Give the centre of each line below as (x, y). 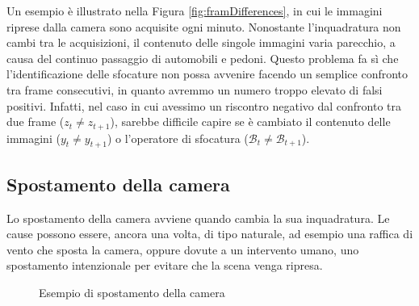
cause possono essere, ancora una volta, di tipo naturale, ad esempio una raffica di (210, 234)
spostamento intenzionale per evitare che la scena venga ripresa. (165, 265)
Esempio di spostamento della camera (132, 292)
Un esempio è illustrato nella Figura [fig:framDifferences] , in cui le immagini (195, 10)
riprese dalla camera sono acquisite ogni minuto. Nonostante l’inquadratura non (204, 26)
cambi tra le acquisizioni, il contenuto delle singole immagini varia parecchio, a (201, 42)
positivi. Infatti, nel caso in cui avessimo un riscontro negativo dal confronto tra (204, 105)
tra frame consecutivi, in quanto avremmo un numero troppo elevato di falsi (195, 89)
